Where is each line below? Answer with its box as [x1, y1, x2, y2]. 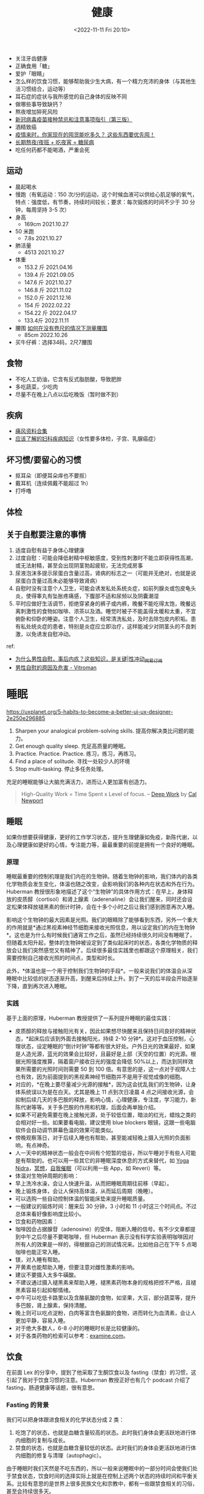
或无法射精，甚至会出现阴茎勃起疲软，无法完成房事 [15, 562, 143, 569]
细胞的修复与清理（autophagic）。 [20, 1451, 105, 1459]
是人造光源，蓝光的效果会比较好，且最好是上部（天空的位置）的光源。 [15, 1050, 191, 1058]
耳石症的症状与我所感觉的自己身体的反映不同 [15, 93, 127, 100]
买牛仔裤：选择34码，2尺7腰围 [15, 338, 92, 346]
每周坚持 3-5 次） [25, 205, 70, 213]
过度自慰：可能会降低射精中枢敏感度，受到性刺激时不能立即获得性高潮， [15, 554, 196, 561]
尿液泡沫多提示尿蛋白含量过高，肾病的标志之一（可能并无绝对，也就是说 [15, 569, 196, 577]
